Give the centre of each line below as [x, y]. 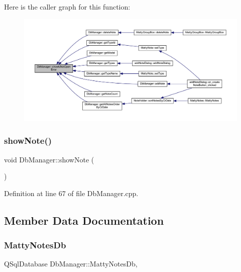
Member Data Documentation [84, 220]
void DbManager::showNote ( [49, 159]
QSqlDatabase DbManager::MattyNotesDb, [71, 264]
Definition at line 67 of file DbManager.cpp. [71, 193]
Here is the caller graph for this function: [67, 7]
